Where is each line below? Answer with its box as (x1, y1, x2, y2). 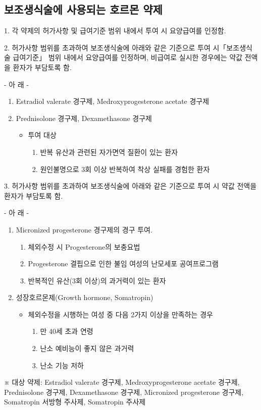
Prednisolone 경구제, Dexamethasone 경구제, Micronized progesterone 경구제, (4, 386, 244, 397)
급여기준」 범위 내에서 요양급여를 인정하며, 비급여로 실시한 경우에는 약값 (13, 52, 243, 63)
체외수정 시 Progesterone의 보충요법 (28, 241, 140, 252)
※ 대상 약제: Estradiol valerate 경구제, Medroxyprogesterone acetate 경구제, (4, 377, 240, 387)
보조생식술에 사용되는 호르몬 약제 (4, 2, 163, 17)
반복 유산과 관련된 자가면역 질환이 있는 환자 (40, 146, 178, 157)
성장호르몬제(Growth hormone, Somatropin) (16, 292, 153, 303)
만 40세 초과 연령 (40, 326, 93, 336)
